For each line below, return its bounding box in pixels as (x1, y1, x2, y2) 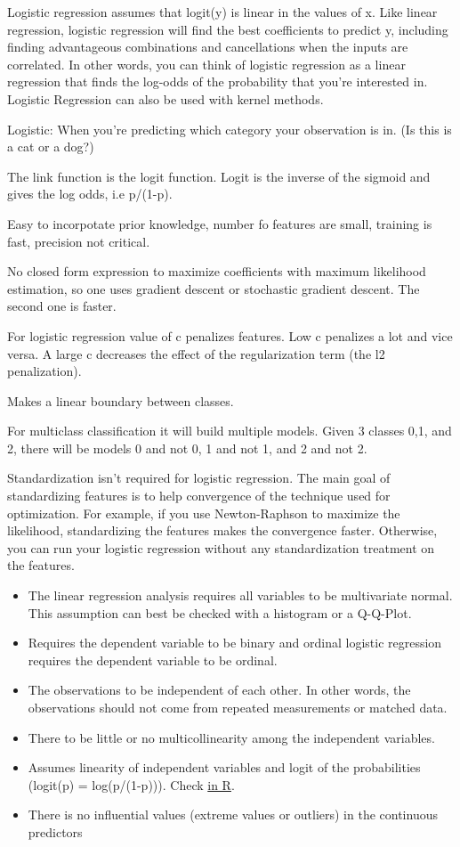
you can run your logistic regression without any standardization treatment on (7, 538, 435, 557)
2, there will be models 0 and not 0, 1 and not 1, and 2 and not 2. (7, 438, 367, 457)
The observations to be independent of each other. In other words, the (28, 680, 411, 699)
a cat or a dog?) (7, 137, 94, 156)
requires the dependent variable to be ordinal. (28, 650, 278, 669)
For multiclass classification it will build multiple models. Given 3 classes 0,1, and (7, 421, 452, 440)
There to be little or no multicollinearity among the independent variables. (28, 728, 435, 746)
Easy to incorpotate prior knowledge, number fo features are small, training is (7, 214, 432, 232)
